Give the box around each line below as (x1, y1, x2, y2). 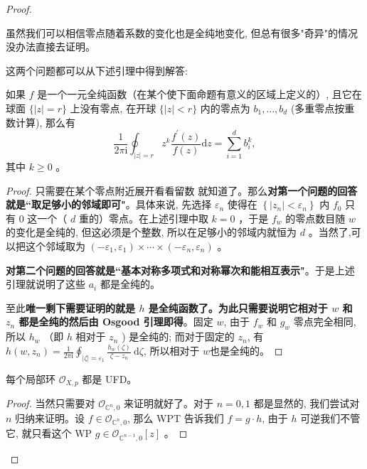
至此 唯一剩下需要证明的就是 (6, 300, 135, 315)
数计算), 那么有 (6, 114, 75, 129)
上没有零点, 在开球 (70, 100, 156, 115)
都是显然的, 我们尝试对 (253, 396, 360, 411)
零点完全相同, (293, 314, 356, 329)
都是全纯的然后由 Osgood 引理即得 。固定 (18, 314, 213, 329)
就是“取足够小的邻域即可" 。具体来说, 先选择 (6, 197, 212, 212)
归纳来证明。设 (15, 411, 85, 426)
